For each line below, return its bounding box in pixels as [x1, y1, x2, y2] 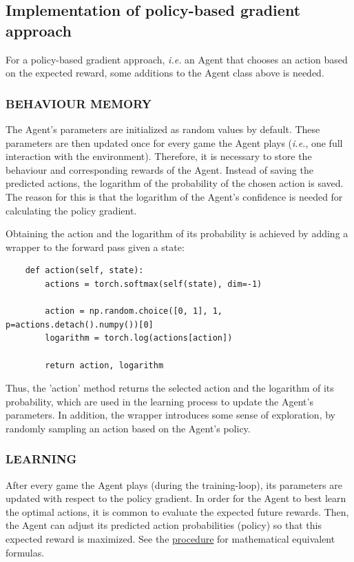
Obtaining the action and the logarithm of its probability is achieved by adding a [6, 226, 348, 241]
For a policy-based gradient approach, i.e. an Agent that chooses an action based [6, 52, 348, 66]
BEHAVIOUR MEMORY [6, 94, 152, 112]
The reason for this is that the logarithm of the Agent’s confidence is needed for [6, 189, 343, 203]
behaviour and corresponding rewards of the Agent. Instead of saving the [6, 162, 313, 177]
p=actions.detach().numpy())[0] [6, 319, 154, 330]
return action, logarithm [45, 360, 164, 370]
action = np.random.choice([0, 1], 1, [45, 306, 222, 317]
